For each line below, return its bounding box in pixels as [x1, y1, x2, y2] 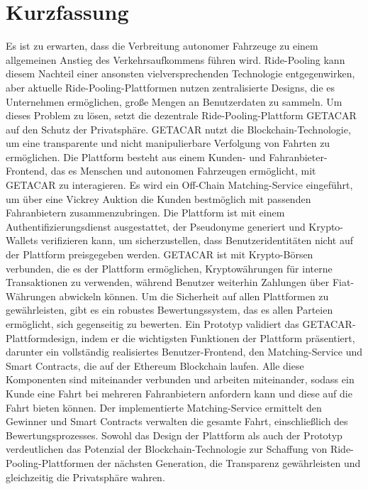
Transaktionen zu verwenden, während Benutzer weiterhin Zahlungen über [6, 275, 330, 290]
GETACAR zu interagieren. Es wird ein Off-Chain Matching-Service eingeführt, [6, 177, 353, 192]
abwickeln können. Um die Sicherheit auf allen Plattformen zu [59, 288, 329, 303]
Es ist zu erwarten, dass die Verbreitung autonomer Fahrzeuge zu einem [6, 38, 318, 53]
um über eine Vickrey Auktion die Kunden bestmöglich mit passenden [6, 191, 311, 206]
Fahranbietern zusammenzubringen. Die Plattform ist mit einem [6, 205, 285, 220]
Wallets [6, 233, 38, 248]
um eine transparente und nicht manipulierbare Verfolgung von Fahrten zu [6, 136, 330, 150]
